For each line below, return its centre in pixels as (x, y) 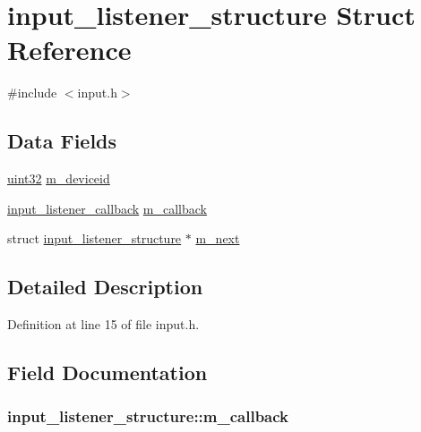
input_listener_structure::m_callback (148, 416)
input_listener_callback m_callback (107, 208)
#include (32, 93)
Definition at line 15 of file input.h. (103, 324)
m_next (218, 238)
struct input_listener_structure (95, 238)
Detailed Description (105, 287)
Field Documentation (107, 373)
